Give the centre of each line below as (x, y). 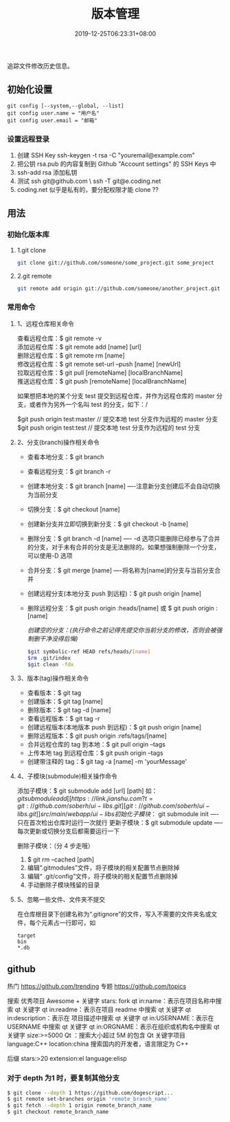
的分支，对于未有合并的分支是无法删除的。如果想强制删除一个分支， (124, 547)
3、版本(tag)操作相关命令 (53, 679)
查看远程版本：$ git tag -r (64, 718)
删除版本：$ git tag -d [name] (69, 710)
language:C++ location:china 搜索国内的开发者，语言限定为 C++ (98, 1044)
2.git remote (34, 276)
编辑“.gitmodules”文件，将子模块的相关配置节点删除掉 (103, 868)
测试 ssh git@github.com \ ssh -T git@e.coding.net (89, 181)
